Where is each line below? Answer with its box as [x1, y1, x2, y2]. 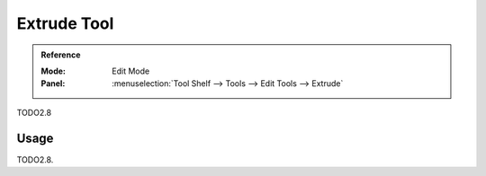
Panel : [40, 78, 66, 89]
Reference [40, 49, 81, 60]
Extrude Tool [16, 13, 114, 33]
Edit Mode [112, 66, 150, 76]
